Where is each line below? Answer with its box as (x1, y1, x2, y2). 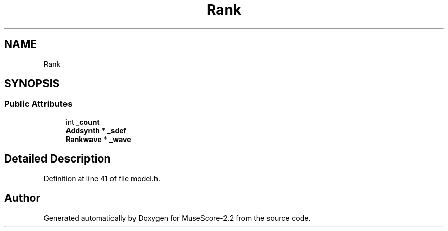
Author (4, 192, 40, 205)
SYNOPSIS (4, 77, 60, 90)
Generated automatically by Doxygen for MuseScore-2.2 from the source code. (43, 213, 311, 222)
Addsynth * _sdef (65, 126, 127, 135)
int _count (65, 117, 100, 126)
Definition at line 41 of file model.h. (43, 174, 161, 183)
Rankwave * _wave (65, 134, 131, 144)
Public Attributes (4, 99, 73, 109)
